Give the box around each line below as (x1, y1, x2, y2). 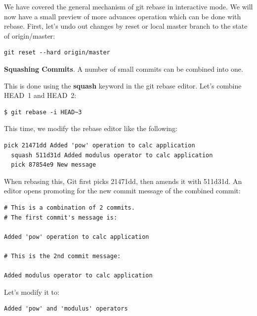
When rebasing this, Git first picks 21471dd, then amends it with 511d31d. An (4, 176, 242, 186)
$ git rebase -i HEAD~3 (4, 108, 82, 116)
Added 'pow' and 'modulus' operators (4, 305, 128, 313)
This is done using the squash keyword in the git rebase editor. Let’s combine (4, 80, 242, 90)
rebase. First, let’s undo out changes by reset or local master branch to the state (4, 21, 248, 31)
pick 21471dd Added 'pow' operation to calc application (4, 141, 195, 149)
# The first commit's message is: (4, 214, 118, 221)
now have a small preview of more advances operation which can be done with (4, 11, 241, 21)
